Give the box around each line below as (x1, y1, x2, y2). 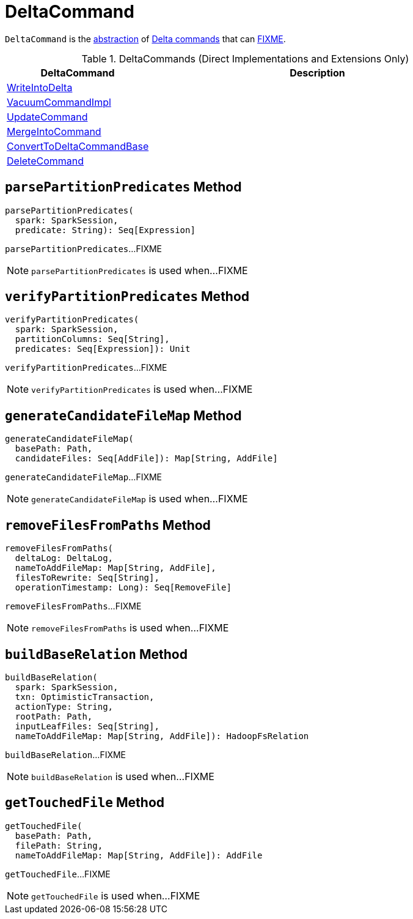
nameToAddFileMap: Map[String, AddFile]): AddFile (15, 850, 263, 860)
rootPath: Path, (15, 711, 93, 721)
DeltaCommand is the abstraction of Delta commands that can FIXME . (5, 33, 286, 44)
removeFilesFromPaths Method (5, 517, 211, 533)
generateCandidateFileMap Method (5, 407, 242, 423)
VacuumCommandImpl (7, 95, 111, 108)
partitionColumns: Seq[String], (15, 334, 170, 344)
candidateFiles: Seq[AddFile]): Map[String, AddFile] (15, 453, 278, 464)
